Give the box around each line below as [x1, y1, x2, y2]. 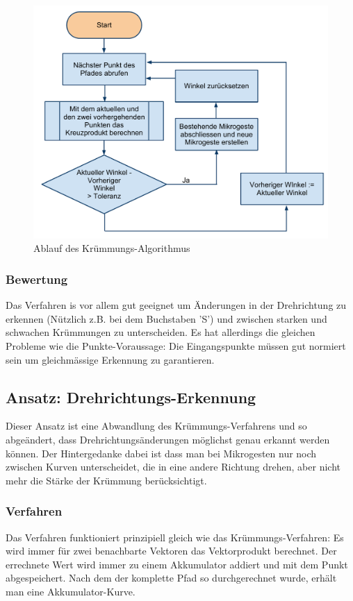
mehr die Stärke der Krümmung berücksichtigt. [6, 473, 207, 487]
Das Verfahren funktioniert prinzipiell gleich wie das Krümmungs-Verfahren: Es [6, 530, 344, 544]
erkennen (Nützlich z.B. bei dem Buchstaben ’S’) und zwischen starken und [6, 311, 327, 325]
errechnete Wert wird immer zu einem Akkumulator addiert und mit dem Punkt [6, 557, 348, 571]
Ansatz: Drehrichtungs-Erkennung [6, 386, 256, 407]
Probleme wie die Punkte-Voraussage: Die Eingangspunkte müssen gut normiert [6, 338, 346, 353]
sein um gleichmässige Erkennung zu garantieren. [6, 352, 215, 366]
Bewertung [6, 270, 68, 287]
